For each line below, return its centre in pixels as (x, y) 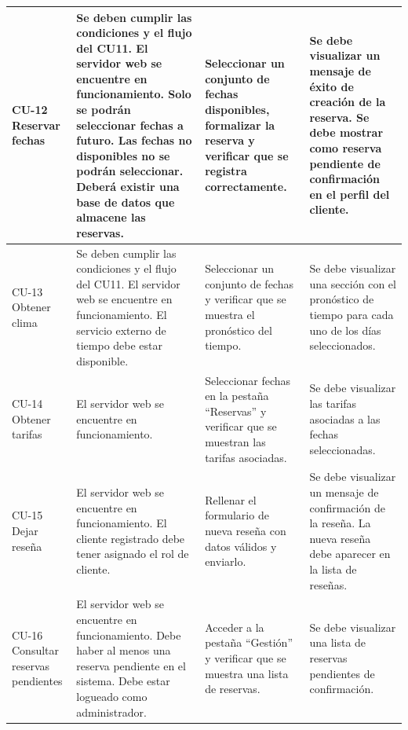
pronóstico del (239, 330)
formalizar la (240, 125)
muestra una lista (247, 673)
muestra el (230, 315)
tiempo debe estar (120, 345)
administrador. (111, 712)
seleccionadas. (342, 449)
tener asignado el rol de (133, 554)
